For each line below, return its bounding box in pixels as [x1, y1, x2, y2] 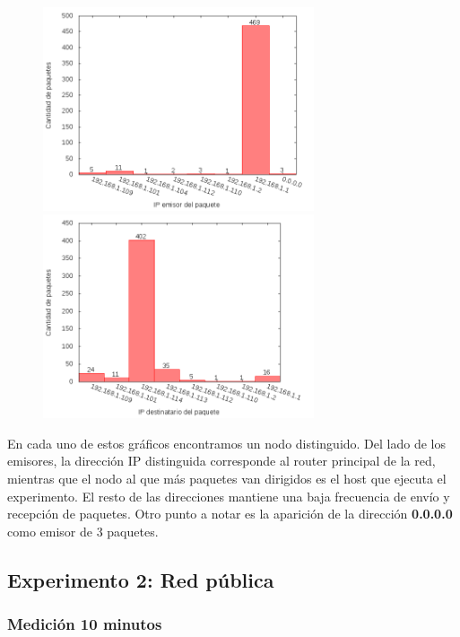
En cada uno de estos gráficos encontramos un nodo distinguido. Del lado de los [7, 433, 446, 452]
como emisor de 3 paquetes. [7, 521, 159, 540]
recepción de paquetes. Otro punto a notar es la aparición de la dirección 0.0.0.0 [7, 504, 453, 523]
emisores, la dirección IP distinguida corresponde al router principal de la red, [7, 451, 436, 470]
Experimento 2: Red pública [7, 565, 274, 593]
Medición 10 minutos [7, 612, 162, 634]
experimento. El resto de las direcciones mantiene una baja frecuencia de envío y [7, 486, 450, 505]
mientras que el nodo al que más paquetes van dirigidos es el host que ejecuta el [7, 468, 447, 487]
